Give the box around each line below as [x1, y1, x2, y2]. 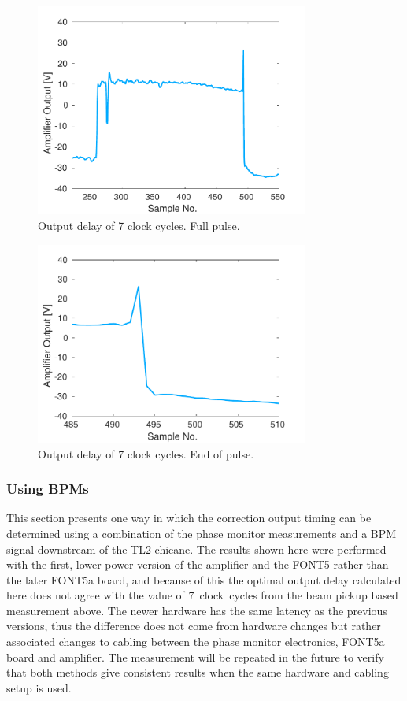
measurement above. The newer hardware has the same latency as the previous [6, 602, 387, 618]
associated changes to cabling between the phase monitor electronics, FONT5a [6, 633, 385, 650]
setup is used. [6, 679, 72, 695]
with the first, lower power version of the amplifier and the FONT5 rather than [6, 556, 389, 573]
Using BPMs [6, 479, 89, 499]
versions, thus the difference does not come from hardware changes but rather [6, 618, 381, 634]
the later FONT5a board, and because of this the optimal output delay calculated [6, 571, 401, 588]
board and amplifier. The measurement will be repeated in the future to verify [6, 648, 384, 665]
